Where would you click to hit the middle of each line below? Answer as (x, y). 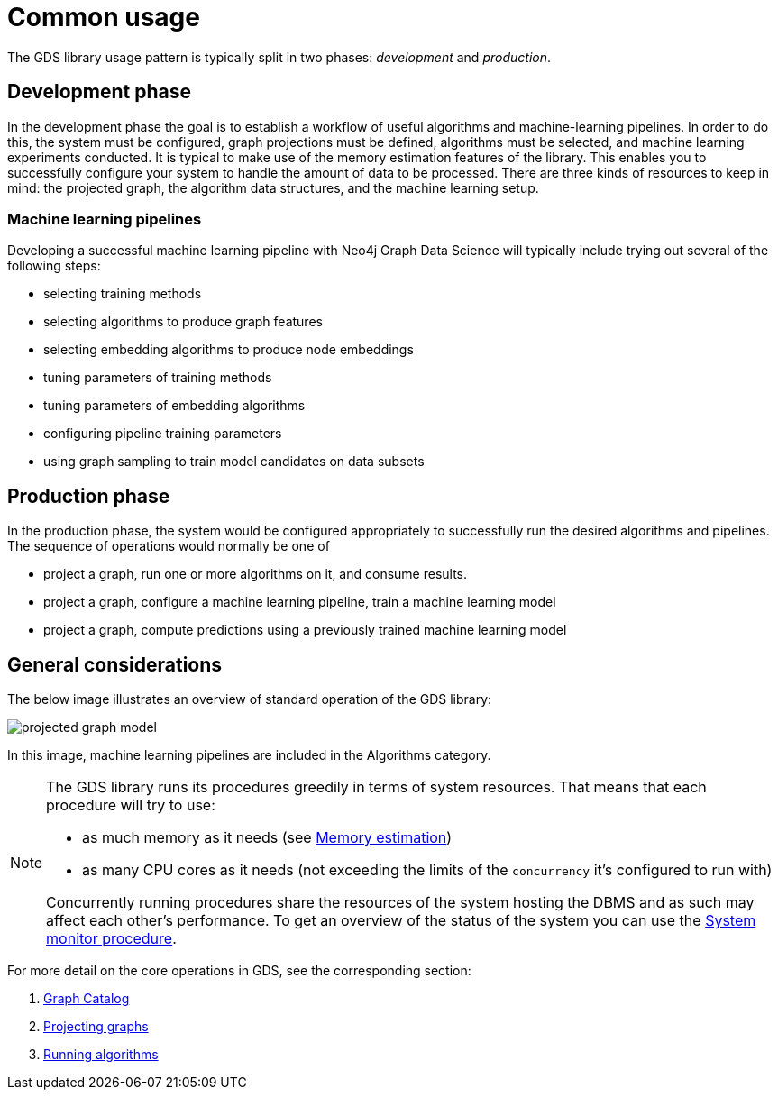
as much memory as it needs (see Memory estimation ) (267, 838)
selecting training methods (123, 294)
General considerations (115, 664)
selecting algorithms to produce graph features (183, 322)
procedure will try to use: (131, 805)
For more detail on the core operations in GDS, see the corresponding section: (239, 971)
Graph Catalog (87, 999)
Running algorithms (101, 1055)
